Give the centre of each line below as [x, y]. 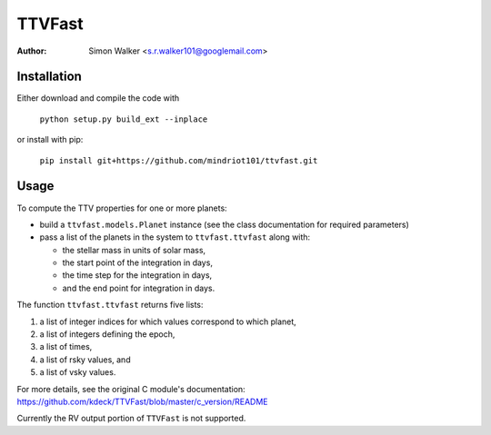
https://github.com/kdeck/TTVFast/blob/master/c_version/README [142, 401]
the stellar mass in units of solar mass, [134, 250]
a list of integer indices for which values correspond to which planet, [168, 321]
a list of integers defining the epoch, [107, 334]
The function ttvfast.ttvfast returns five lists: [110, 305]
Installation [49, 77]
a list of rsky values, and [85, 360]
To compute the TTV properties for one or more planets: [122, 208]
